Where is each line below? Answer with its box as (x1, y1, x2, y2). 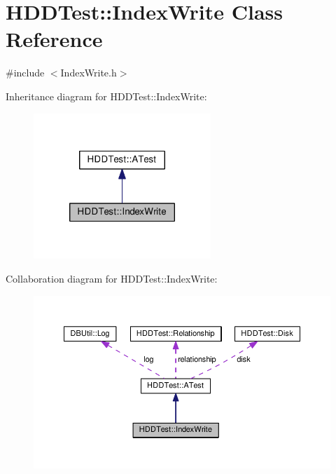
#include (6, 65, 45, 80)
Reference (6, 25, 103, 53)
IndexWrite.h (60, 65, 117, 80)
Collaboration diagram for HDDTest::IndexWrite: (6, 271, 218, 285)
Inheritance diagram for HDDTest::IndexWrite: (6, 88, 207, 103)
